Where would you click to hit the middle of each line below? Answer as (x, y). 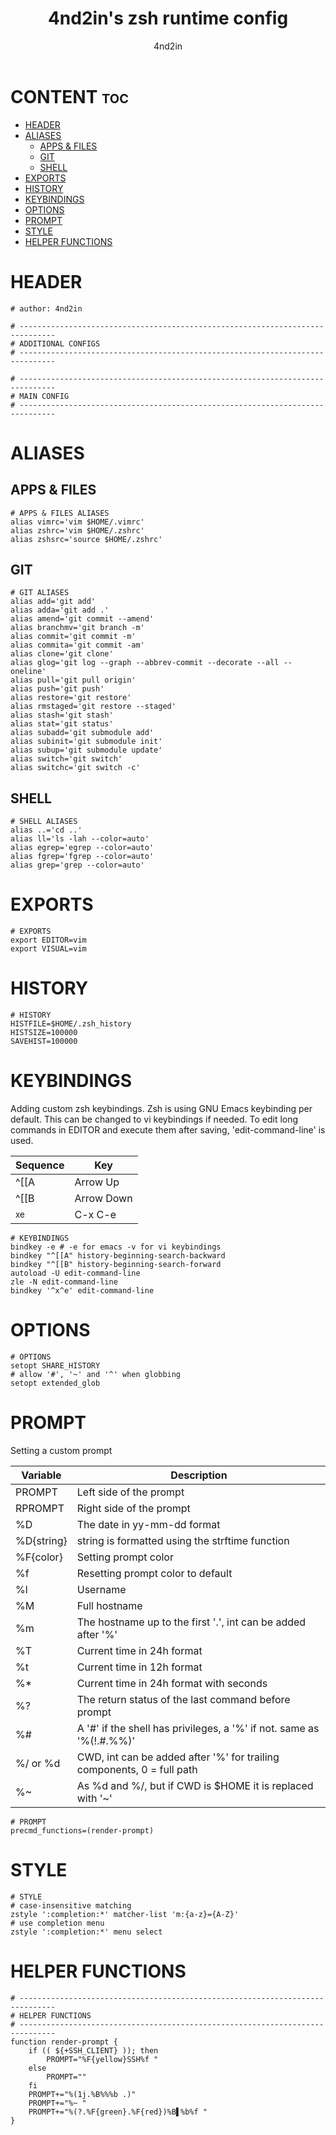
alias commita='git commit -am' (77, 645)
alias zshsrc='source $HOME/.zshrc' (86, 539)
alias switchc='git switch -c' (75, 768)
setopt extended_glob (55, 1383)
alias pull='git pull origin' (73, 680)
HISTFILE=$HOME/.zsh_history (71, 1024)
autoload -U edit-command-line (75, 1273)
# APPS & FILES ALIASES (60, 513)
